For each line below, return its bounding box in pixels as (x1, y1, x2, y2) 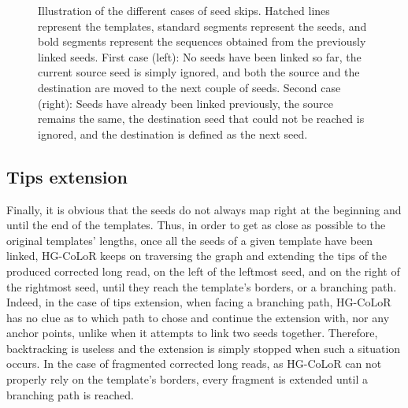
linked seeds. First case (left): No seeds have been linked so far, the (38, 48, 362, 65)
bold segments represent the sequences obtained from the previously (38, 33, 366, 50)
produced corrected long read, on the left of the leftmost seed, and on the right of (6, 262, 400, 279)
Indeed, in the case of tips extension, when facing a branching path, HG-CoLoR (6, 294, 391, 310)
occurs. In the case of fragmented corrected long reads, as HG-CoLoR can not (6, 355, 382, 372)
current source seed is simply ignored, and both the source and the (38, 64, 360, 80)
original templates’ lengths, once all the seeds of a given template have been (6, 232, 373, 248)
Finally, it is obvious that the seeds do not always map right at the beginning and (6, 201, 402, 217)
